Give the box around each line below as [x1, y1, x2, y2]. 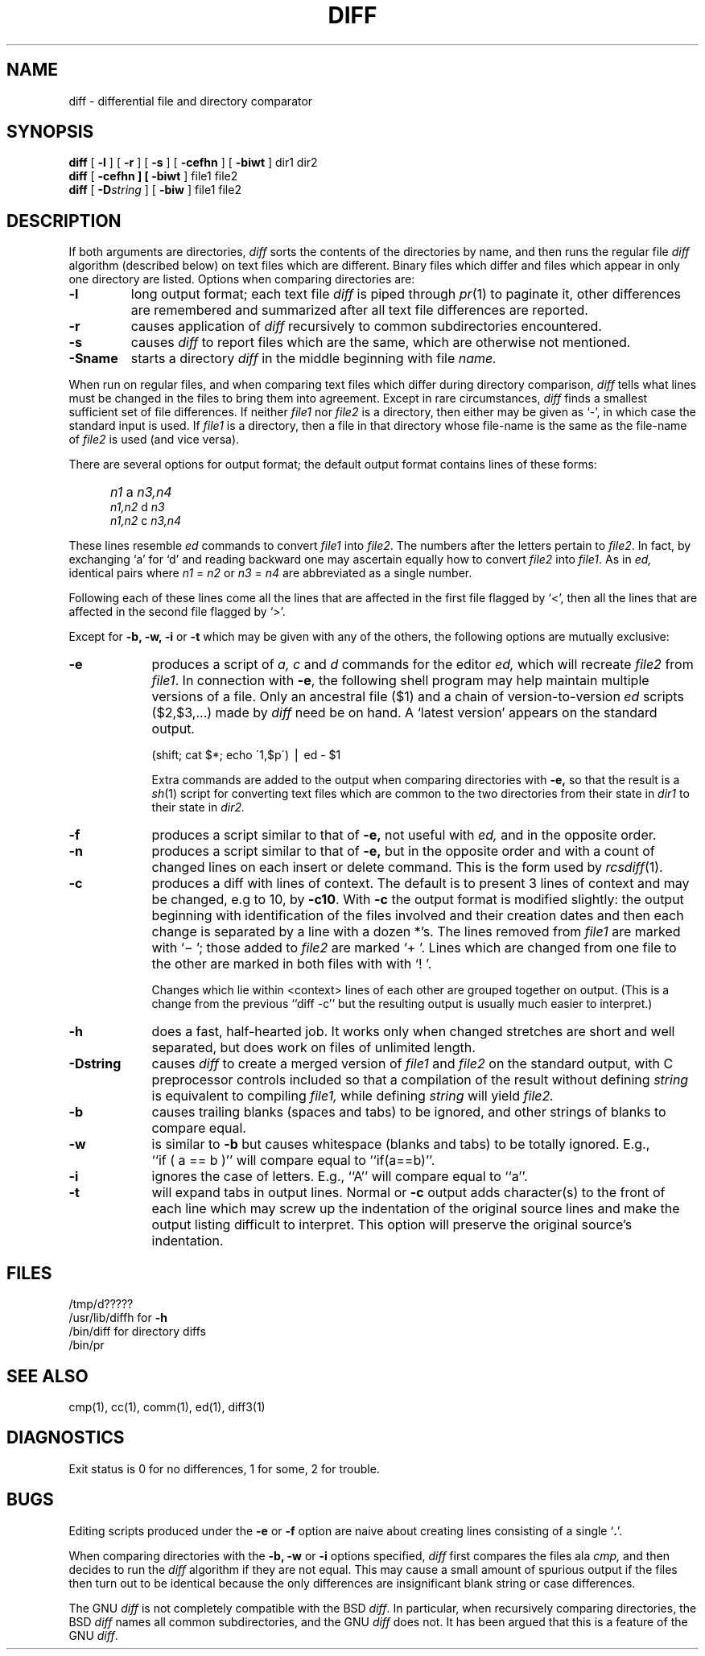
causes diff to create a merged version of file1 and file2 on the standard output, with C [151, 1055, 674, 1072]
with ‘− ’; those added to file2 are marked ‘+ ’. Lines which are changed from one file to [151, 940, 677, 956]
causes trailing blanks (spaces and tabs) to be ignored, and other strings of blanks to [151, 1104, 666, 1121]
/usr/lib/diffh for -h [68, 1311, 167, 1325]
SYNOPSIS [6, 122, 94, 142]
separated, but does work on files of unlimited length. [151, 1039, 476, 1056]
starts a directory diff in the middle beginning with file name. [130, 350, 497, 367]
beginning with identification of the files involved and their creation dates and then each [151, 907, 684, 924]
